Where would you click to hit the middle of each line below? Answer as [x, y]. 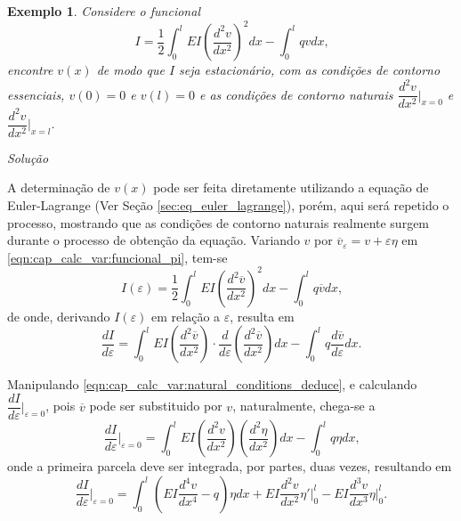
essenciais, [36, 94]
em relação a [186, 316]
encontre [30, 70]
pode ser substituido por [156, 406]
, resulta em [262, 316]
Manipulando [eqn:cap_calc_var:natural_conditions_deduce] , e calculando [212, 384]
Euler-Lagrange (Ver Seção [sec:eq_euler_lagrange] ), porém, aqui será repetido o [228, 205]
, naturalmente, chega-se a [304, 406]
